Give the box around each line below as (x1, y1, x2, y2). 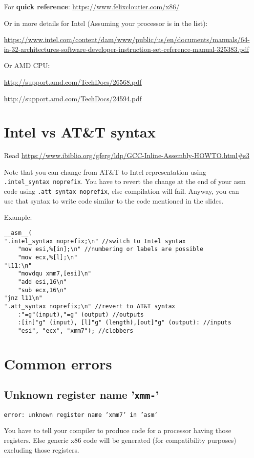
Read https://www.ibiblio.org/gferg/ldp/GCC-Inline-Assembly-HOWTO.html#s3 (4, 150, 250, 160)
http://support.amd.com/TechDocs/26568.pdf (4, 76, 142, 87)
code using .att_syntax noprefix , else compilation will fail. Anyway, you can (4, 186, 239, 196)
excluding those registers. (4, 444, 79, 455)
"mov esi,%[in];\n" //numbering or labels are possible (18, 246, 204, 253)
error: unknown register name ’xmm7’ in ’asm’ (4, 411, 158, 418)
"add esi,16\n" (18, 278, 67, 285)
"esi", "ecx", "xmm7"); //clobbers (18, 327, 133, 334)
